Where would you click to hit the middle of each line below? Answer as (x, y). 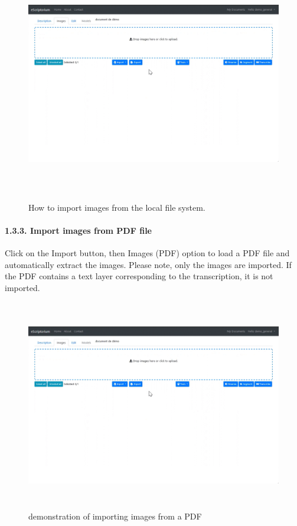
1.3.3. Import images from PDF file (78, 230)
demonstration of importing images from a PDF (115, 516)
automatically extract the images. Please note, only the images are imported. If (148, 264)
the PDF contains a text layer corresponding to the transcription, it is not (139, 276)
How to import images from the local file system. (117, 207)
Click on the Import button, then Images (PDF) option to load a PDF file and (147, 252)
